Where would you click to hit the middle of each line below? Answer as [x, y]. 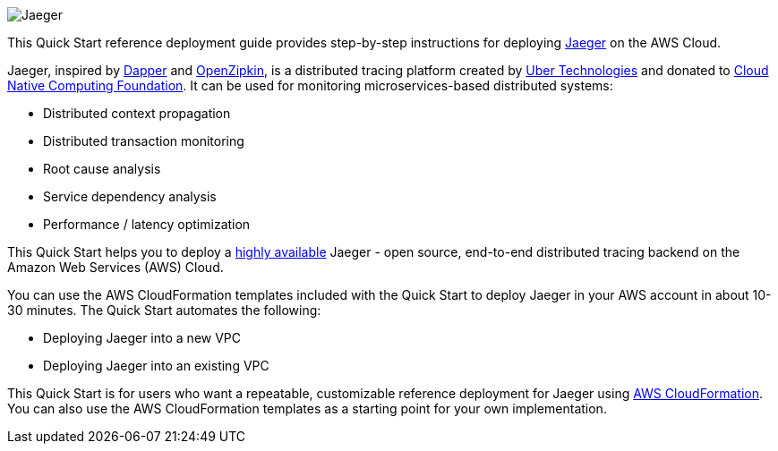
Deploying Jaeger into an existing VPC [156, 366]
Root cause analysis [102, 169]
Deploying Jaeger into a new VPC [142, 338]
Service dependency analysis [130, 196]
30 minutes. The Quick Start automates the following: [164, 310]
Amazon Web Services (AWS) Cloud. [115, 267]
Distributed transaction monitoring [144, 141]
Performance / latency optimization [147, 224]
